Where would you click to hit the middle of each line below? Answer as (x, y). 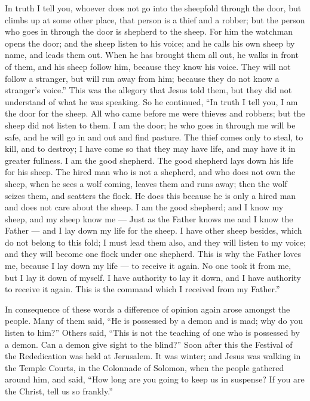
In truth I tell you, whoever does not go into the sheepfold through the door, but (153, 8)
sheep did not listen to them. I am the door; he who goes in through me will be (150, 125)
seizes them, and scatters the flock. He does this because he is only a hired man (151, 195)
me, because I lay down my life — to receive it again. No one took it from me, (148, 266)
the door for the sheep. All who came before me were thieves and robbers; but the (155, 113)
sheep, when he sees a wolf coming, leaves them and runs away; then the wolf (146, 183)
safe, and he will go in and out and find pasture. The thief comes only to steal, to (154, 137)
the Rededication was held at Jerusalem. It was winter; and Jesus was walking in (153, 356)
